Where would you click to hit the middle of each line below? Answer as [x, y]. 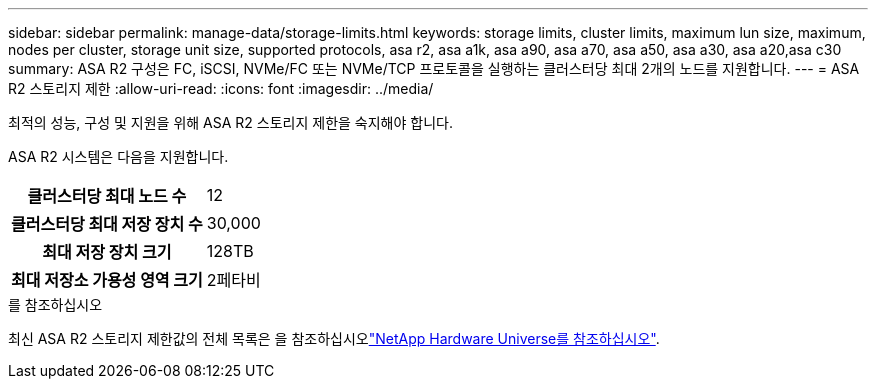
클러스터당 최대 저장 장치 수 [107, 224]
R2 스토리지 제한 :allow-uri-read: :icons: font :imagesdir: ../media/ [221, 88]
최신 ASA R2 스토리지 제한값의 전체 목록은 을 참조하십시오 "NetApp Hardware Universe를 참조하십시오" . [334, 338]
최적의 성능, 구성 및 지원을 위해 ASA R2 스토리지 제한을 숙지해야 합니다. [230, 122]
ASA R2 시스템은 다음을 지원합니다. [118, 156]
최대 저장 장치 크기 [107, 252]
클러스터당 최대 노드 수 [107, 196]
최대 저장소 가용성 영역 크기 [107, 280]
